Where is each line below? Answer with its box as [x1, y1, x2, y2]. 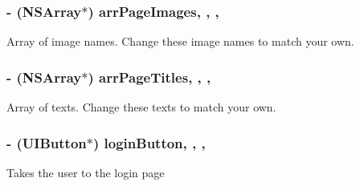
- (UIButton [6, 132, 87, 152]
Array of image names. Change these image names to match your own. [6, 33, 354, 50]
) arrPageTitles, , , [88, 67, 211, 87]
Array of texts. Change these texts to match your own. [6, 99, 276, 115]
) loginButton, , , [92, 132, 206, 152]
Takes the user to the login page [6, 164, 165, 180]
